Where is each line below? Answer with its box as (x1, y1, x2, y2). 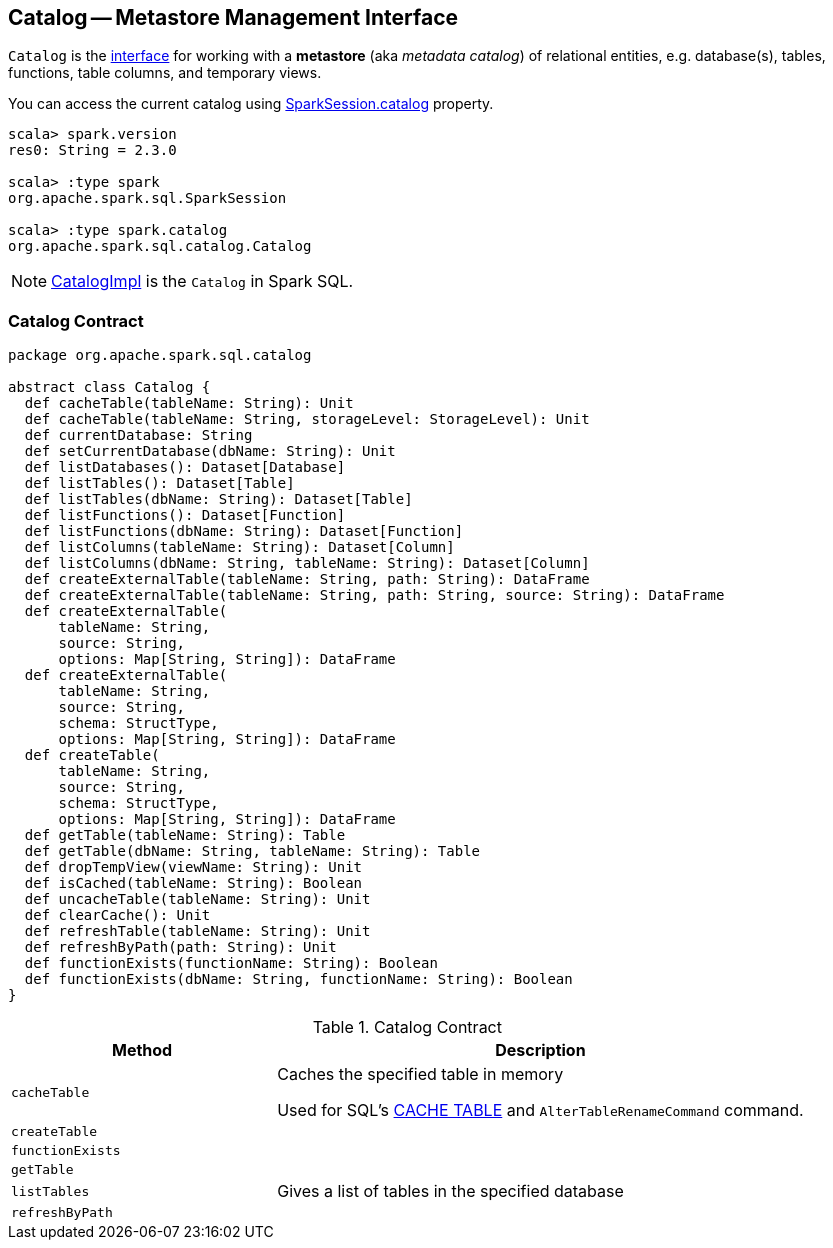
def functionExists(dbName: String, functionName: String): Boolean (24, 971, 573, 988)
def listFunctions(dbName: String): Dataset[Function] (24, 523, 464, 540)
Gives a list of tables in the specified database (277, 1181, 624, 1202)
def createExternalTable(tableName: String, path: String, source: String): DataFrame (24, 587, 725, 604)
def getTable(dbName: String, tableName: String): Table (24, 843, 481, 860)
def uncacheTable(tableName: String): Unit (24, 891, 371, 908)
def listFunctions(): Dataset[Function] (24, 507, 346, 524)
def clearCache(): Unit (24, 907, 211, 924)
